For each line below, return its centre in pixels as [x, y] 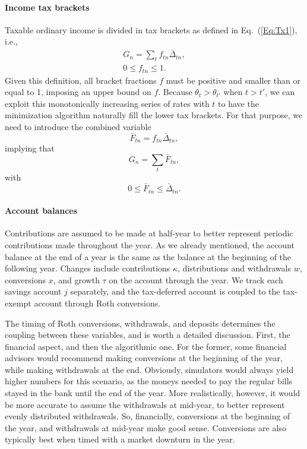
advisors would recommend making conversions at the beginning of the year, [144, 358]
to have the [238, 103]
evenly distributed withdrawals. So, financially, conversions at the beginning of [148, 416]
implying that [30, 148]
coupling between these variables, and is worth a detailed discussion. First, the [148, 335]
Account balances [41, 211]
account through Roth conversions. [97, 303]
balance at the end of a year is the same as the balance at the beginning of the [148, 256]
